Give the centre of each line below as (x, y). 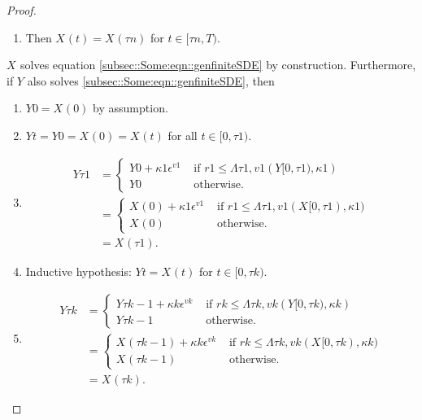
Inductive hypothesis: (78, 271)
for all (183, 135)
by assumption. (131, 108)
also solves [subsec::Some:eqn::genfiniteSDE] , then (151, 80)
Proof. (22, 10)
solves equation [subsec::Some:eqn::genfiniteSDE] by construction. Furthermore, (218, 65)
